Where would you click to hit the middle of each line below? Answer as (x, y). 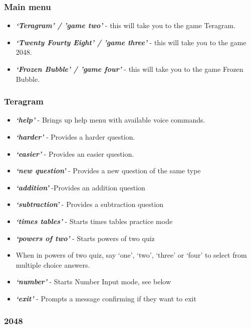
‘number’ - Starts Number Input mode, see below (93, 282)
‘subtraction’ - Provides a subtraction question (89, 204)
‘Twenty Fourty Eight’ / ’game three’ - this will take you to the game (131, 42)
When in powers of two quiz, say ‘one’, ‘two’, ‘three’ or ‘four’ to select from (131, 255)
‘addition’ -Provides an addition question (80, 187)
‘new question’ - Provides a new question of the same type (108, 171)
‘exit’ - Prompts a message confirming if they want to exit (106, 298)
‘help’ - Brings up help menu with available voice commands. (110, 120)
